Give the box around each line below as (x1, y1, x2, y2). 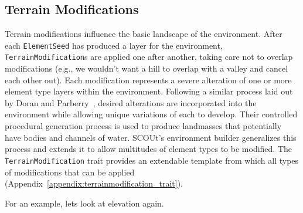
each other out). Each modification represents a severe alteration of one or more (5, 73, 292, 86)
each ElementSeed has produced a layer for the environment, (5, 39, 223, 51)
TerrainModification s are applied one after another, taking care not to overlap (5, 50, 293, 63)
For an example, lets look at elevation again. (5, 197, 164, 209)
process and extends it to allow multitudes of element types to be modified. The (5, 143, 292, 155)
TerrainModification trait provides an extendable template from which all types (5, 154, 299, 166)
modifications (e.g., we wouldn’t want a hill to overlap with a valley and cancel (5, 62, 288, 75)
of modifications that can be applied (5, 165, 135, 178)
